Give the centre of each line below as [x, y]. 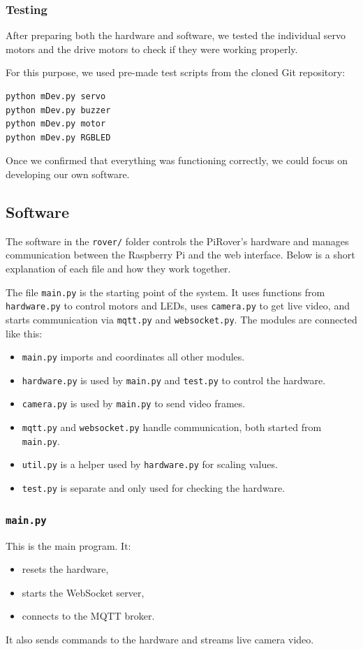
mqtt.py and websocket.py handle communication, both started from [172, 427]
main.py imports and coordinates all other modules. [133, 357]
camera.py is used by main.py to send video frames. [134, 403]
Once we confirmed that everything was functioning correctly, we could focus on [177, 160]
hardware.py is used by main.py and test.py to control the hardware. [174, 380]
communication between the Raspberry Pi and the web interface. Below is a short [180, 255]
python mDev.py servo [56, 96]
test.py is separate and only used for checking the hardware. [154, 488]
